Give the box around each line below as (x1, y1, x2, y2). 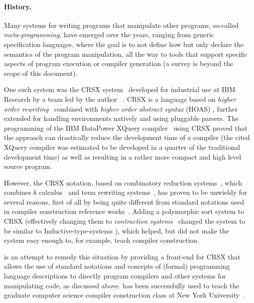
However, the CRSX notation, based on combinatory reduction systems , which (4, 177, 242, 187)
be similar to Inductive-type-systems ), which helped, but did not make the (4, 225, 229, 235)
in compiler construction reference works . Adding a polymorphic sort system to (4, 206, 244, 216)
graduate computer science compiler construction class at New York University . (4, 290, 245, 300)
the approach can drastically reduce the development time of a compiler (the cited (4, 132, 250, 142)
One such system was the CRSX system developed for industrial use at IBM (4, 84, 235, 94)
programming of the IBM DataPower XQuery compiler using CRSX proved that (4, 122, 248, 133)
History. (4, 1, 31, 11)
